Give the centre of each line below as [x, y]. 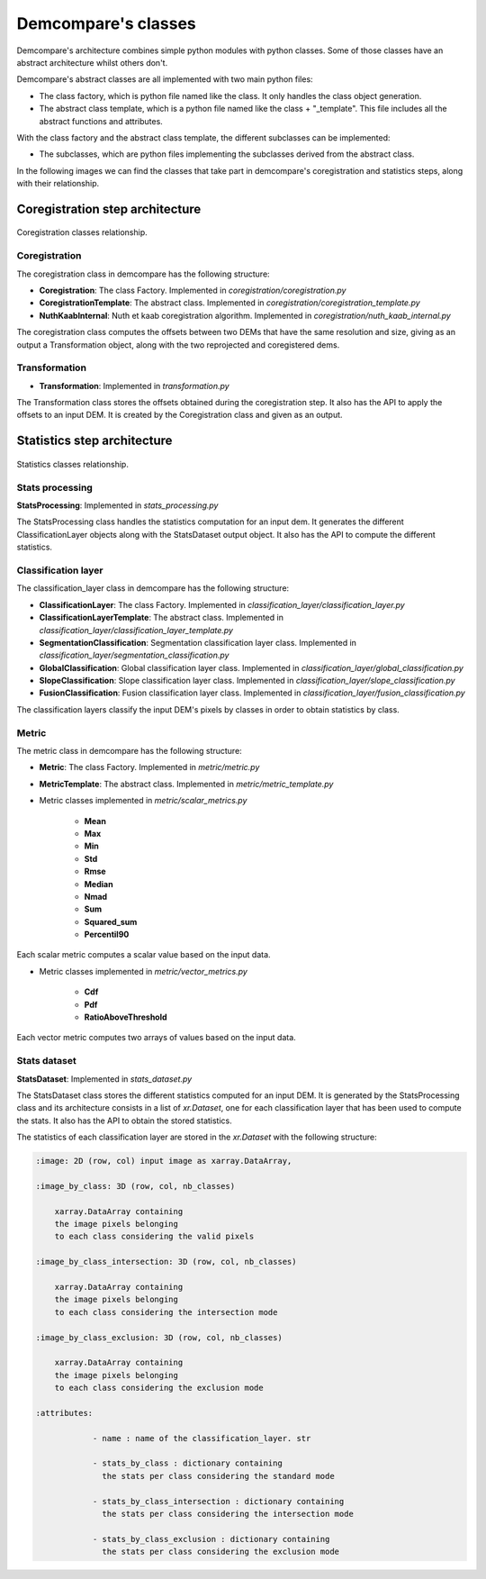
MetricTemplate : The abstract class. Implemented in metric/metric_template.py [186, 784]
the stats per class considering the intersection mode [228, 1514]
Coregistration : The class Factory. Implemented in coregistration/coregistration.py [193, 290]
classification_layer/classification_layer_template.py [136, 630]
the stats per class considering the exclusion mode [221, 1552]
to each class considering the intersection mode [166, 1312]
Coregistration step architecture [109, 209]
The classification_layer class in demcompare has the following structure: [153, 588]
